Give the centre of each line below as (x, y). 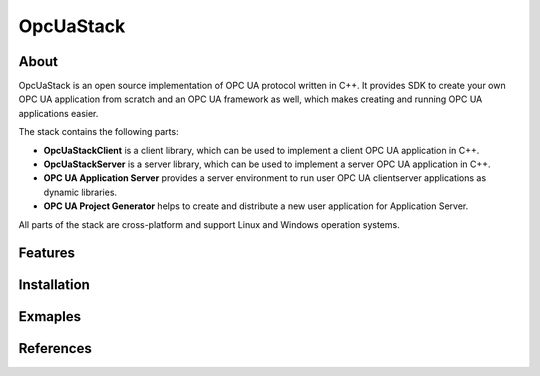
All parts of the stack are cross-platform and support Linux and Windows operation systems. (209, 224)
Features (46, 253)
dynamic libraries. (80, 192)
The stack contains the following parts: (98, 132)
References (55, 348)
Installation (54, 285)
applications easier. (58, 113)
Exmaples (50, 316)
